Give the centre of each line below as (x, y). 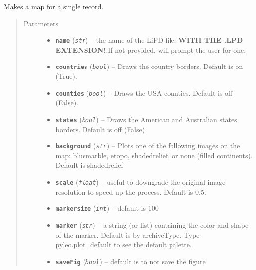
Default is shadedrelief (89, 165)
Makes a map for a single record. (54, 6)
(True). (66, 76)
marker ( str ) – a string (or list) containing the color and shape (152, 225)
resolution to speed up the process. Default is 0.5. (131, 191)
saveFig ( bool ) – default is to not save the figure (130, 261)
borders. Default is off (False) (100, 129)
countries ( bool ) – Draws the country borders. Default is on (149, 66)
